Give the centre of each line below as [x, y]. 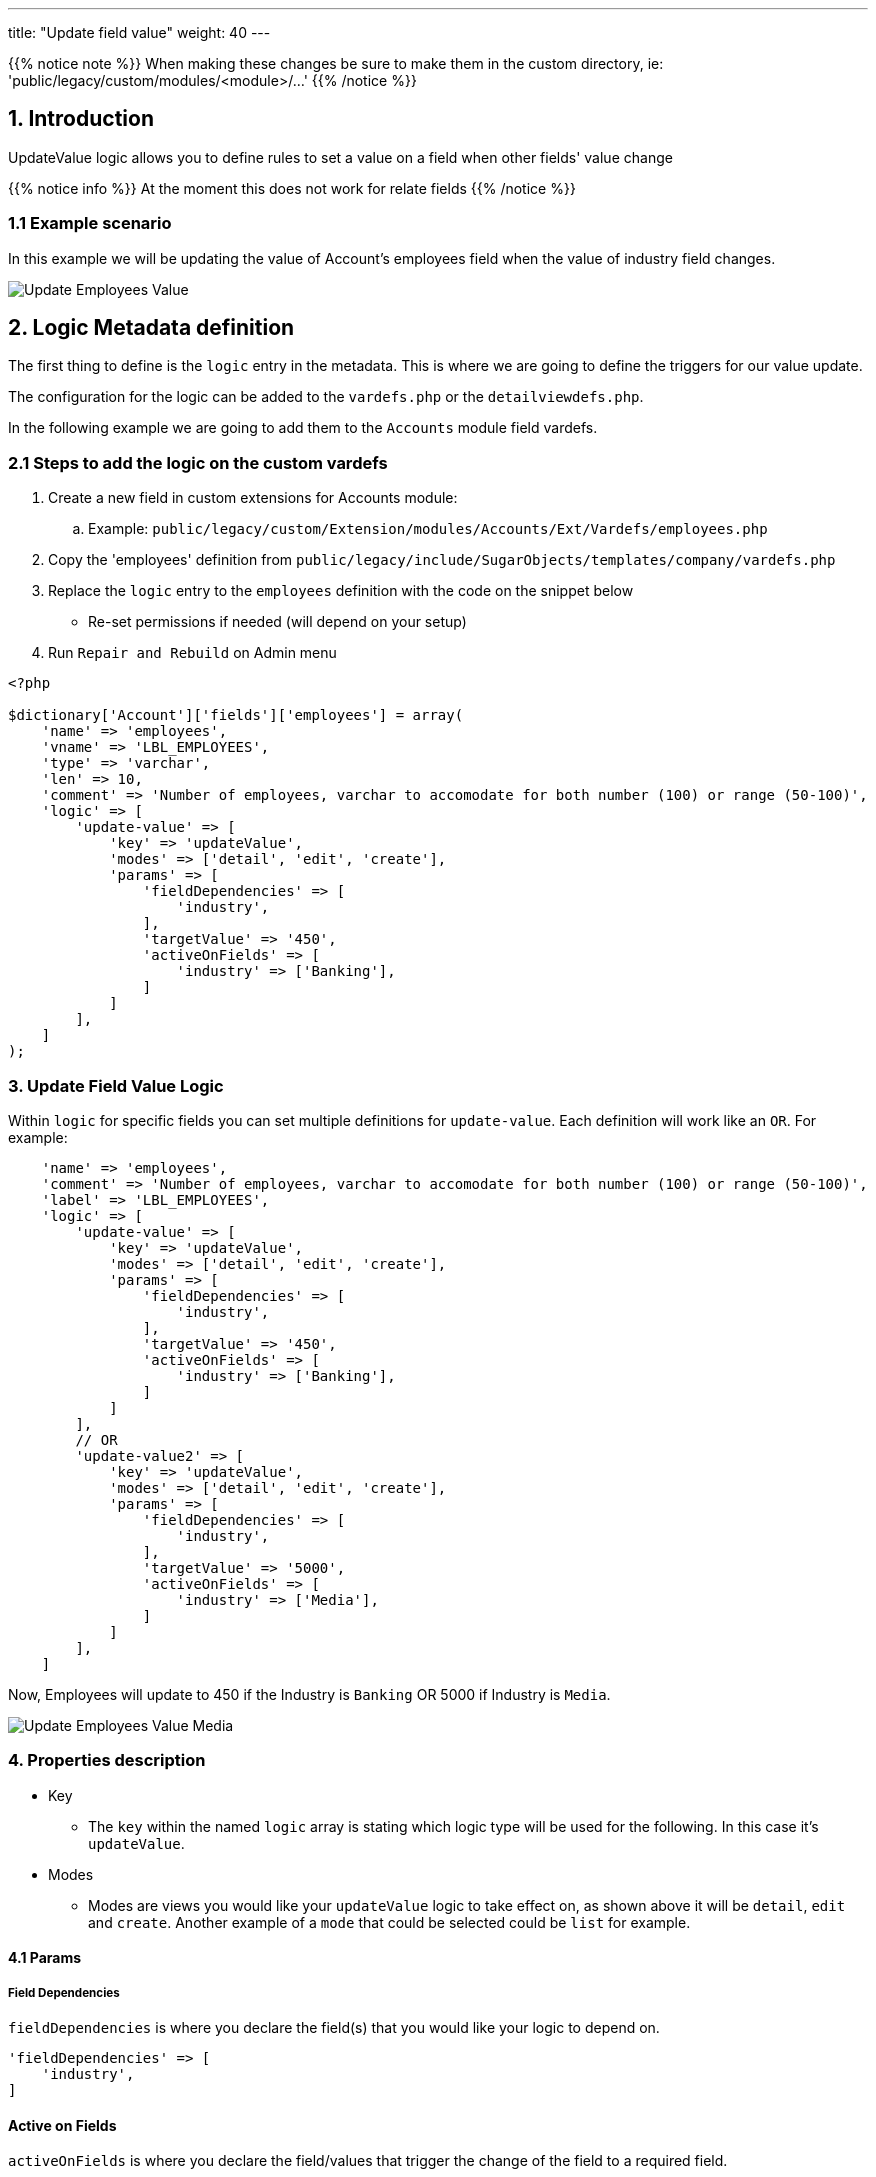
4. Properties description [107, 1760]
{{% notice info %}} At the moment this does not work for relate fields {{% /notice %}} [292, 188]
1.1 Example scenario [90, 223]
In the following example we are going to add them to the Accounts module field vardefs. [303, 428]
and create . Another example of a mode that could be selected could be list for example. [389, 1922]
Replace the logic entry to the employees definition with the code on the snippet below [341, 591]
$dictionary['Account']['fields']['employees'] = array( [236, 715]
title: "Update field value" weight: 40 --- [139, 32]
